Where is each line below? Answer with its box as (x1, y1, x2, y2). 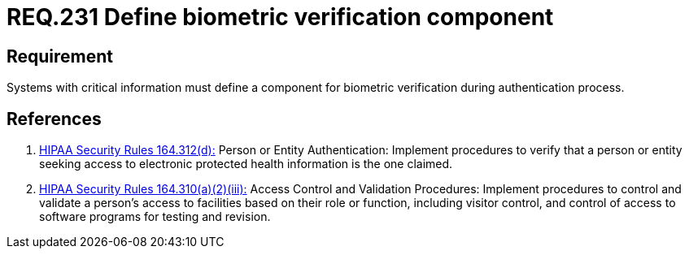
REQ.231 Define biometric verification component (7, 3, 554, 31)
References (7, 108, 102, 129)
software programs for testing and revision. (39, 210, 271, 224)
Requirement (7, 45, 114, 67)
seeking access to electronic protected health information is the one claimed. (39, 157, 453, 171)
